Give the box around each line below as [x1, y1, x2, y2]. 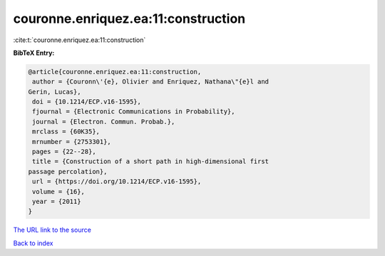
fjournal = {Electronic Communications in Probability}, [32, 108, 235, 116]
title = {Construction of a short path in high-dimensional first [32, 158, 269, 165]
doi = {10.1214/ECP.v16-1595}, [32, 98, 142, 106]
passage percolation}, [28, 168, 108, 175]
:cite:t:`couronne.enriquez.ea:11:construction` [13, 36, 146, 44]
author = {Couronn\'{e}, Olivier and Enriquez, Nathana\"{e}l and [32, 78, 269, 86]
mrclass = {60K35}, [32, 128, 100, 135]
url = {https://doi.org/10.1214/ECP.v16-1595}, [32, 178, 202, 185]
